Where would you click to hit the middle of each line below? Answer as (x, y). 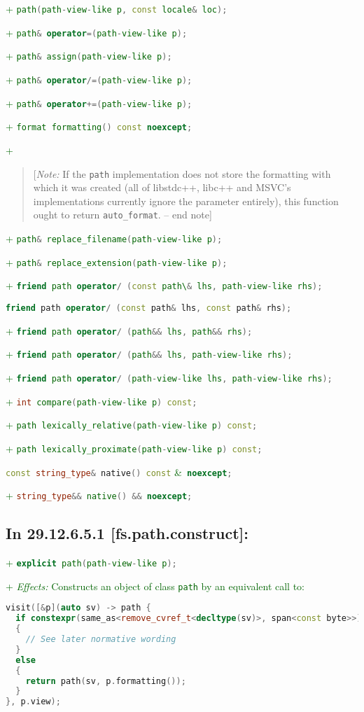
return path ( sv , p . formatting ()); (106, 681)
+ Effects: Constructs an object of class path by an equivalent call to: (155, 586)
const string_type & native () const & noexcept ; (119, 472)
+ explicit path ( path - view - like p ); (91, 563)
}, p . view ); (33, 702)
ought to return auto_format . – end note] (122, 215)
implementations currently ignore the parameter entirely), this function (186, 201)
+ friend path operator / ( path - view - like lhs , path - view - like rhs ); (169, 377)
